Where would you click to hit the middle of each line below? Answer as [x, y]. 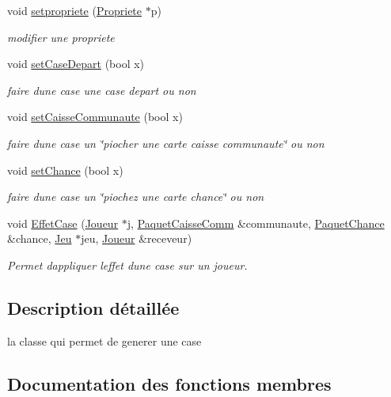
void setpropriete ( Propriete [75, 10]
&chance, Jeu [40, 238]
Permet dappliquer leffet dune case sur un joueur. [127, 265]
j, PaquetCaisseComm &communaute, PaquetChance [256, 223]
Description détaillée [93, 307]
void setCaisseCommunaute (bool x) [95, 117]
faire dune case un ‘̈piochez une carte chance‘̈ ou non [136, 197]
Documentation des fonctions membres [169, 383]
